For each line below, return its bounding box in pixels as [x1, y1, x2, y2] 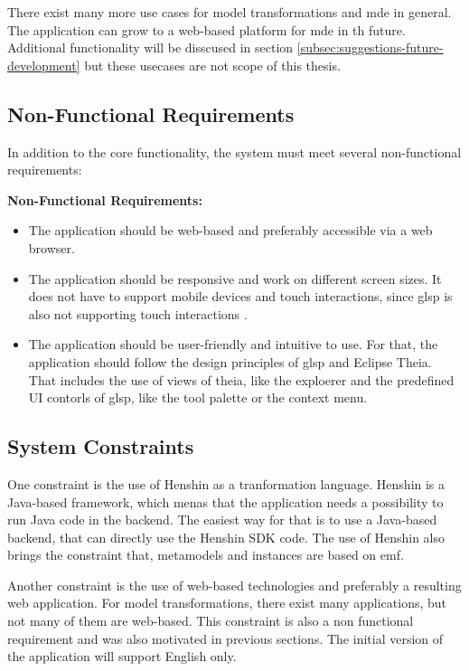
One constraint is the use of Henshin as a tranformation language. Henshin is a [7, 474, 446, 493]
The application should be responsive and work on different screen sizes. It [28, 269, 442, 288]
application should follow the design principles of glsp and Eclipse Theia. [28, 352, 432, 371]
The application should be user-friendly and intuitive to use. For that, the [28, 335, 438, 354]
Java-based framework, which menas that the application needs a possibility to [7, 492, 444, 511]
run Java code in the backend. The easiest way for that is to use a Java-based [7, 510, 437, 529]
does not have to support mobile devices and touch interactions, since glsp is [28, 287, 453, 306]
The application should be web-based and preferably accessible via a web [28, 221, 433, 240]
